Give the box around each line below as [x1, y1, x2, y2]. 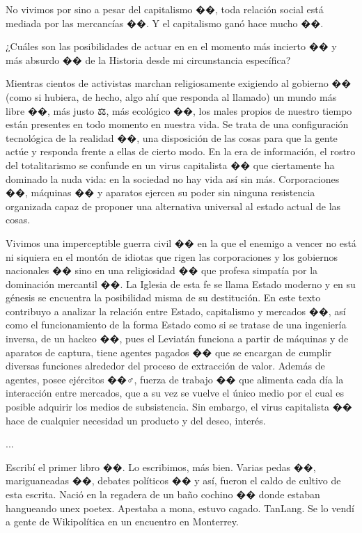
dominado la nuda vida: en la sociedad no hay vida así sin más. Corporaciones [6, 171, 340, 186]
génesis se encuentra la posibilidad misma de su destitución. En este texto [6, 290, 321, 305]
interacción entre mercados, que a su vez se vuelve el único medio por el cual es [6, 385, 345, 400]
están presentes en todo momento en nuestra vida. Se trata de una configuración [6, 117, 349, 132]
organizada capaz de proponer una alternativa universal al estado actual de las [6, 198, 341, 213]
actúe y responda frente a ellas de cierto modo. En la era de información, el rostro [6, 144, 356, 159]
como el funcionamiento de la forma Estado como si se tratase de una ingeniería [6, 317, 347, 332]
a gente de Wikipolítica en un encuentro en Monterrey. [6, 514, 239, 529]
